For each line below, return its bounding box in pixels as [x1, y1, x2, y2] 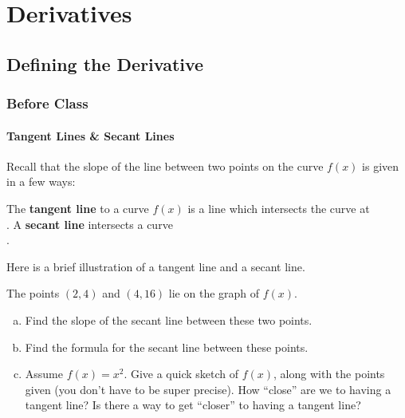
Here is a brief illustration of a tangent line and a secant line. [6, 258, 305, 274]
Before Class [6, 93, 88, 113]
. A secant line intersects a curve [6, 215, 173, 232]
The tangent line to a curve [6, 199, 149, 216]
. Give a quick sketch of [124, 365, 239, 382]
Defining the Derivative [6, 51, 204, 76]
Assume [25, 365, 63, 382]
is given [362, 157, 399, 174]
